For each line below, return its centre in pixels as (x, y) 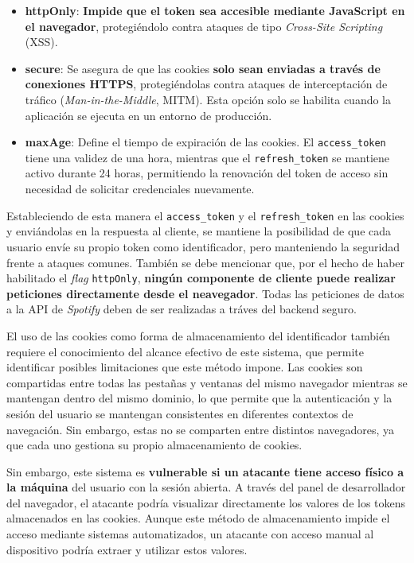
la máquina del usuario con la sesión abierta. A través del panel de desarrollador (206, 487)
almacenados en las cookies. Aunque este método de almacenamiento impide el (198, 518)
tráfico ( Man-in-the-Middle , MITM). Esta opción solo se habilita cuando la (208, 99)
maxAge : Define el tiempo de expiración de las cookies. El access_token (205, 142)
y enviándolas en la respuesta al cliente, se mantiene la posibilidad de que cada (199, 231)
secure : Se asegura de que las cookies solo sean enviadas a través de (203, 68)
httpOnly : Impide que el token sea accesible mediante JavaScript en (215, 10)
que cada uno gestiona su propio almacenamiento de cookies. (154, 445)
